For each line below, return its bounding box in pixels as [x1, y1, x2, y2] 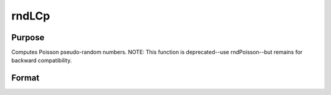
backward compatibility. [11, 57, 72, 64]
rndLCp [11, 9, 50, 23]
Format [11, 73, 40, 83]
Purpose [11, 32, 45, 43]
